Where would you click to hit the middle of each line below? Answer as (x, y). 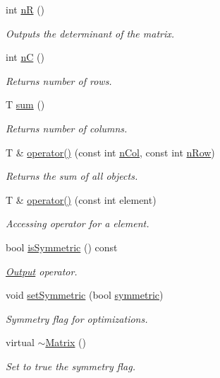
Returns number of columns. (67, 128)
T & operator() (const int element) (81, 199)
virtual (20, 342)
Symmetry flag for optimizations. (77, 318)
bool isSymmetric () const (62, 247)
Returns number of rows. (59, 80)
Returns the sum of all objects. (72, 176)
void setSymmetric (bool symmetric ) (85, 295)
